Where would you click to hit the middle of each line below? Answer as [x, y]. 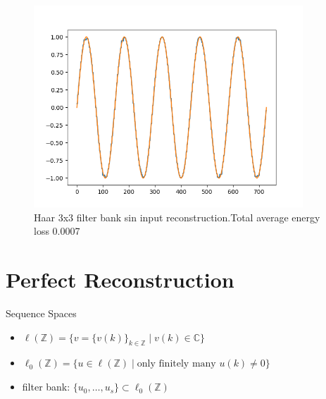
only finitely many [176, 364]
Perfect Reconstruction [120, 280]
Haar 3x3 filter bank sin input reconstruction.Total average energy [177, 217]
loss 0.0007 [57, 231]
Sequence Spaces [41, 313]
